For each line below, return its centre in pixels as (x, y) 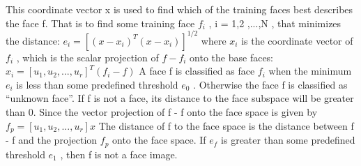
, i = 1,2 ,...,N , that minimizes (275, 23)
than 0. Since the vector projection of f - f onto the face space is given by (162, 112)
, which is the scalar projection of (87, 57)
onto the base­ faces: (232, 57)
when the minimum (310, 71)
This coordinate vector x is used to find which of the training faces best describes (179, 9)
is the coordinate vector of (297, 40)
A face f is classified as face (197, 71)
